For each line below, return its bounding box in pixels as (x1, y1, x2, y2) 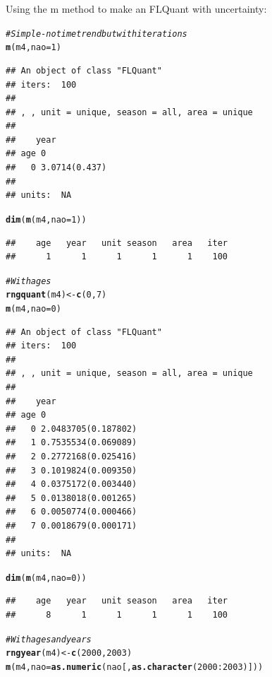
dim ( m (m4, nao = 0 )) (6, 572, 87, 583)
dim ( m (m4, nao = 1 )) (6, 214, 87, 225)
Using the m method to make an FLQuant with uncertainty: (6, 1, 267, 16)
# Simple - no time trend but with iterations (6, 28, 187, 39)
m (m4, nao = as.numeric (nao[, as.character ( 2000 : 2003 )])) (6, 661, 264, 672)
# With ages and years (6, 634, 92, 644)
